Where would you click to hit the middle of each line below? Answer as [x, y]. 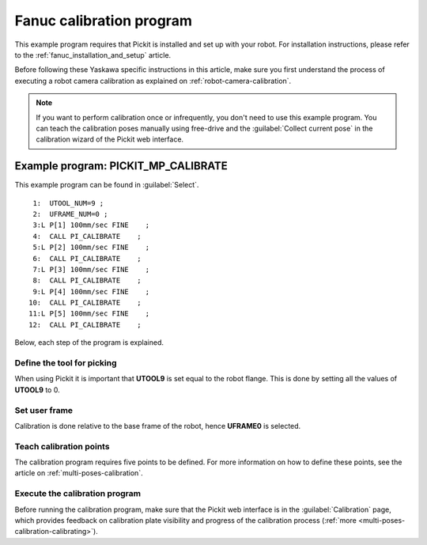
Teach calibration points [62, 446]
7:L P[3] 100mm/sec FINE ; [91, 269]
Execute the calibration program [78, 494]
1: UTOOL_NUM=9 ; [68, 203]
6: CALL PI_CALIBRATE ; [87, 258]
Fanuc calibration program [104, 21]
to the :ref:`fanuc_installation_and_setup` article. [93, 55]
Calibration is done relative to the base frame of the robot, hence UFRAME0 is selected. [158, 426]
